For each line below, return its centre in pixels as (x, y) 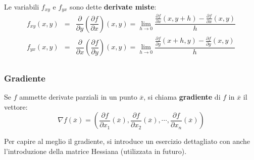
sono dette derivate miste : (113, 7)
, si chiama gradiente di (182, 97)
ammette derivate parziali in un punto (78, 97)
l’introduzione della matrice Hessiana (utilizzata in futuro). (95, 151)
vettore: (16, 106)
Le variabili (22, 7)
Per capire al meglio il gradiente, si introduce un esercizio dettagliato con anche (127, 141)
